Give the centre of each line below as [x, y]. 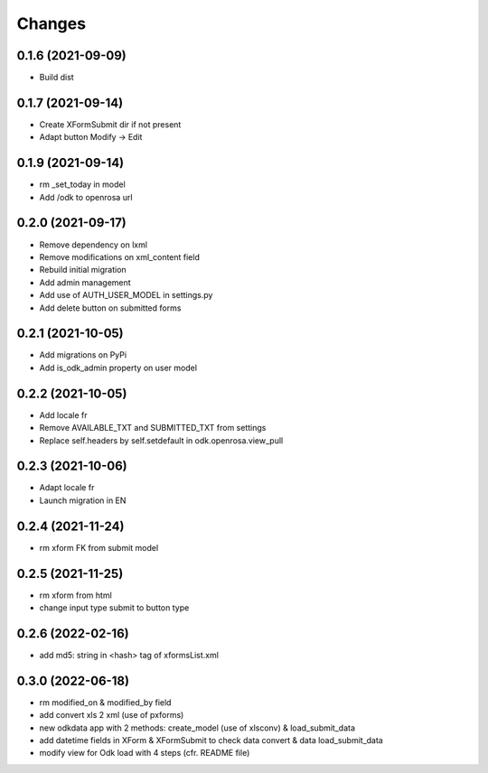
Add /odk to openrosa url [86, 197]
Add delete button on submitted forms [110, 308]
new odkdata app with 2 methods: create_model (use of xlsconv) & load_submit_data [197, 728]
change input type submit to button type [114, 608]
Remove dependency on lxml [94, 245]
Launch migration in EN [83, 500]
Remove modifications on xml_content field [120, 256]
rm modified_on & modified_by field [105, 702]
